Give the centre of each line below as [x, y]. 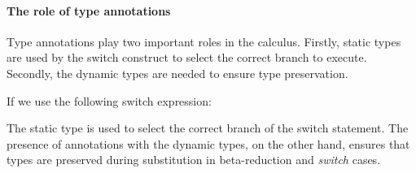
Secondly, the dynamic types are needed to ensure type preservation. [177, 73]
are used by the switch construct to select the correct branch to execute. [187, 57]
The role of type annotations [89, 10]
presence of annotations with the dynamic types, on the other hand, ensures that [208, 143]
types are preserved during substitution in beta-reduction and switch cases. [194, 160]
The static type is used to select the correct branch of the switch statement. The [208, 128]
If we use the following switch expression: [109, 100]
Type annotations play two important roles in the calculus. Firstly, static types [204, 41]
